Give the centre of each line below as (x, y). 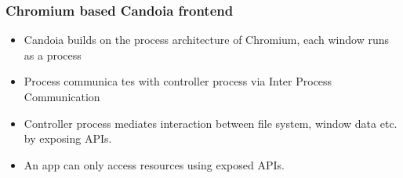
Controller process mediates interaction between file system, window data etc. (211, 123)
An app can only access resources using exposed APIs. (154, 164)
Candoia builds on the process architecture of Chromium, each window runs (207, 40)
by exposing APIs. (68, 138)
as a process (53, 54)
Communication (62, 96)
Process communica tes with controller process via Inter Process (178, 81)
